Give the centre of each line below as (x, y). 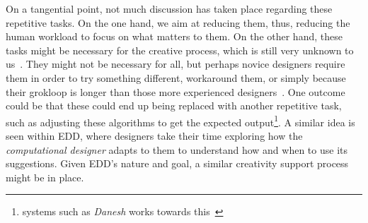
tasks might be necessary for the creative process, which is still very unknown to (180, 50)
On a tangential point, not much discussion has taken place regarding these (169, 8)
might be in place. (45, 177)
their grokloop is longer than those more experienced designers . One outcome (176, 91)
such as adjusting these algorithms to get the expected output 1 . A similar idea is (180, 121)
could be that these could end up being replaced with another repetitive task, (174, 106)
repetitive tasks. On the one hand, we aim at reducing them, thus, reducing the (178, 22)
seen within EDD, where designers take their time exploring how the (154, 135)
